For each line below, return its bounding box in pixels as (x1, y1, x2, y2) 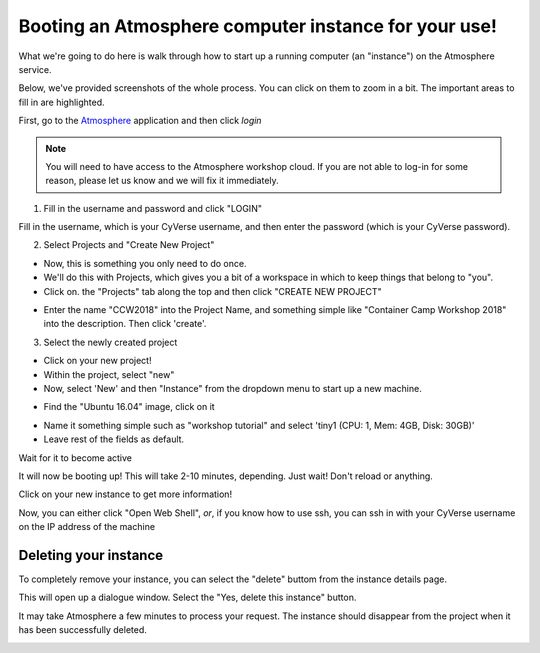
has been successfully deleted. (18, 624, 147, 636)
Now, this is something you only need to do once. (43, 257, 247, 269)
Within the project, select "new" (43, 368, 175, 380)
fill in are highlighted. (18, 96, 105, 108)
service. (18, 63, 52, 75)
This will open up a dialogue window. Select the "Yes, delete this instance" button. (18, 591, 357, 604)
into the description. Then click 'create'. (43, 318, 207, 330)
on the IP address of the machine (18, 521, 155, 533)
